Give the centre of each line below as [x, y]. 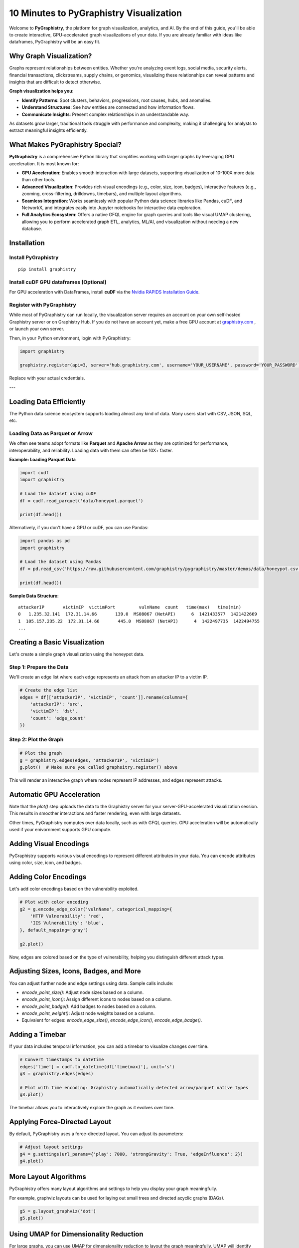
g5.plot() [32, 1218]
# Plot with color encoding [54, 902]
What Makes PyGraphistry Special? [66, 145]
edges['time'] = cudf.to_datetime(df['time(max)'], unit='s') [97, 1067]
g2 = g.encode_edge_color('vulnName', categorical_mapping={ [96, 909]
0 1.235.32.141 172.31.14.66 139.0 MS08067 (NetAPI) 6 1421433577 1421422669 [138, 614]
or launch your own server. [37, 329]
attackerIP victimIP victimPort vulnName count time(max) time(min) [130, 607]
